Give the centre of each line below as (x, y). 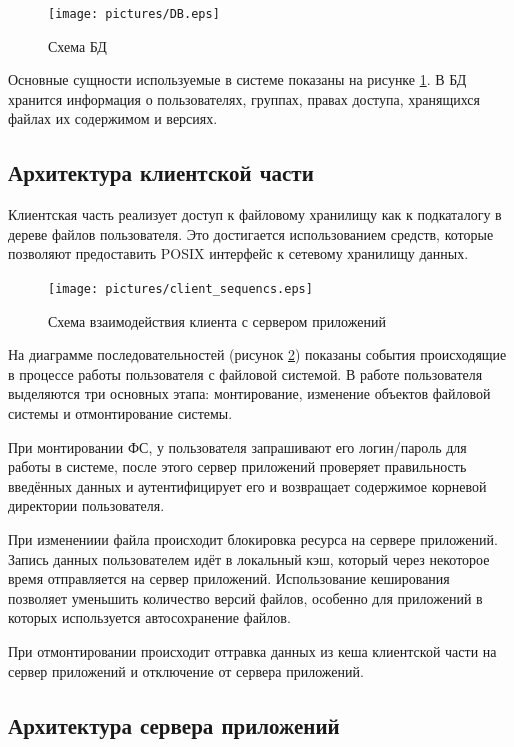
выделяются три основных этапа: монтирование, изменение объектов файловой (249, 393)
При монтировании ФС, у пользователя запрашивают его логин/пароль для (237, 446)
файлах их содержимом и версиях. (113, 118)
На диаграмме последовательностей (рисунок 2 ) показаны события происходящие (257, 354)
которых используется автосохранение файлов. (149, 617)
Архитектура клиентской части (161, 172)
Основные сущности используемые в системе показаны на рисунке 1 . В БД (237, 79)
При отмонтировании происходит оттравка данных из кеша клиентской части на (252, 650)
